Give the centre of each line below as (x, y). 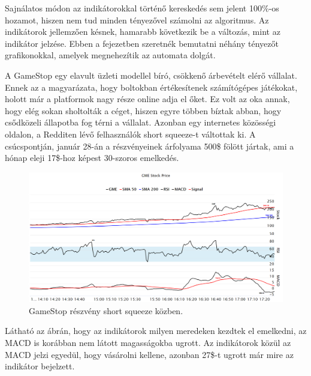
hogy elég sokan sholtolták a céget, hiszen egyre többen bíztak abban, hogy (143, 110)
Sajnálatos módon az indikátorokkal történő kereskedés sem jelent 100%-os (142, 8)
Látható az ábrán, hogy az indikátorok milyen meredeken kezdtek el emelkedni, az (156, 331)
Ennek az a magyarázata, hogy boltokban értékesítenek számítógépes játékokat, (151, 87)
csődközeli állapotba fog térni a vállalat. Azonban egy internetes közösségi (141, 122)
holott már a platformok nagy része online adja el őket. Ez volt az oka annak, (147, 99)
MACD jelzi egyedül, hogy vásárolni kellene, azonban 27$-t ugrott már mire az (149, 354)
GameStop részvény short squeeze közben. (106, 310)
